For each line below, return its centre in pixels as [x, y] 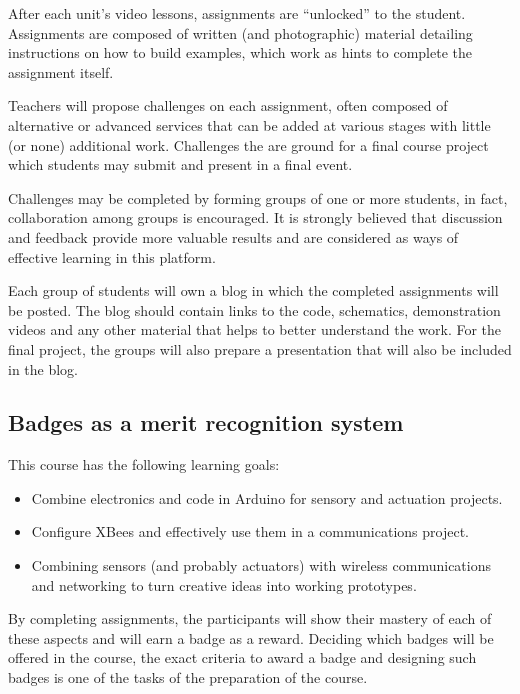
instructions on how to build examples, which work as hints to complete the [240, 52]
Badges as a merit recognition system [206, 422]
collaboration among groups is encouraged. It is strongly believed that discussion [255, 217]
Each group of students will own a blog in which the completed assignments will [253, 290]
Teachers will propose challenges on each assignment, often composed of [228, 105]
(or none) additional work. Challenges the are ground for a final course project [248, 144]
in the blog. [43, 368]
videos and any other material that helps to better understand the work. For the [255, 329]
